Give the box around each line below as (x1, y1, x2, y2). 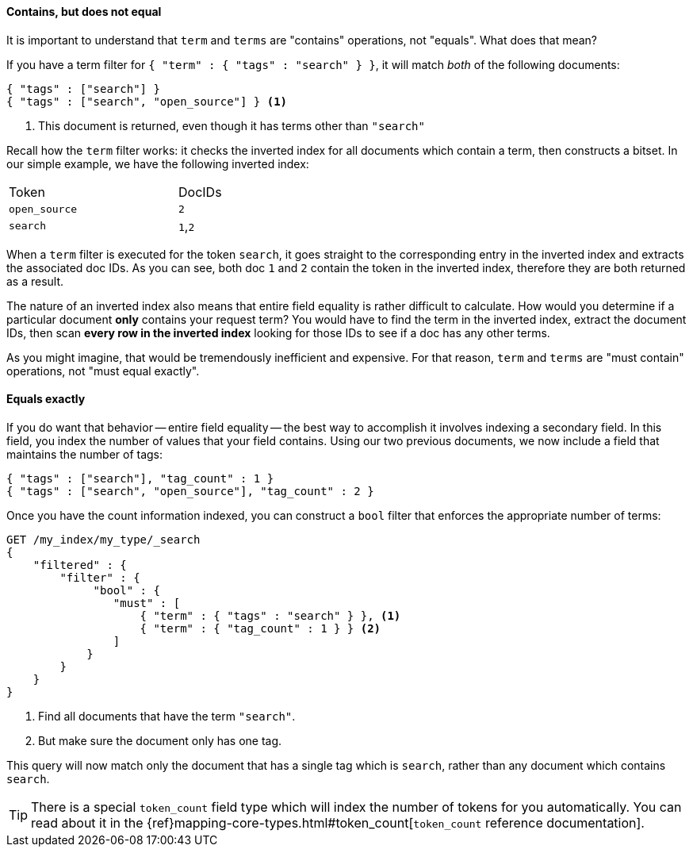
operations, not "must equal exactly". (6, 363, 200, 378)
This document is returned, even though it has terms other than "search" (38, 118, 425, 133)
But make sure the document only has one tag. (38, 733, 282, 747)
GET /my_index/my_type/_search (6, 532, 201, 546)
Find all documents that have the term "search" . (38, 709, 296, 723)
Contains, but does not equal (6, 5, 162, 18)
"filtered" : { (33, 558, 127, 571)
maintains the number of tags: (6, 447, 163, 461)
